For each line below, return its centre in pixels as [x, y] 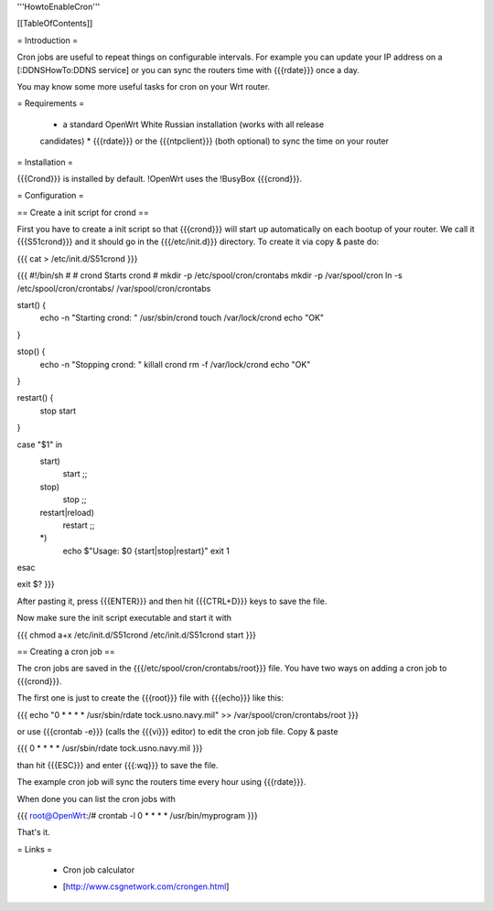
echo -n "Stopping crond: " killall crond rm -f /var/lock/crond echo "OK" [175, 364]
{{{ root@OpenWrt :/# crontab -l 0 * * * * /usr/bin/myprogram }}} [137, 815]
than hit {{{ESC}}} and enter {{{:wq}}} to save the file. [118, 765]
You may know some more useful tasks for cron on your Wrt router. [143, 86]
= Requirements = [51, 103]
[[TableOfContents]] [55, 24]
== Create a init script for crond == [83, 212]
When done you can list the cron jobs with [96, 798]
